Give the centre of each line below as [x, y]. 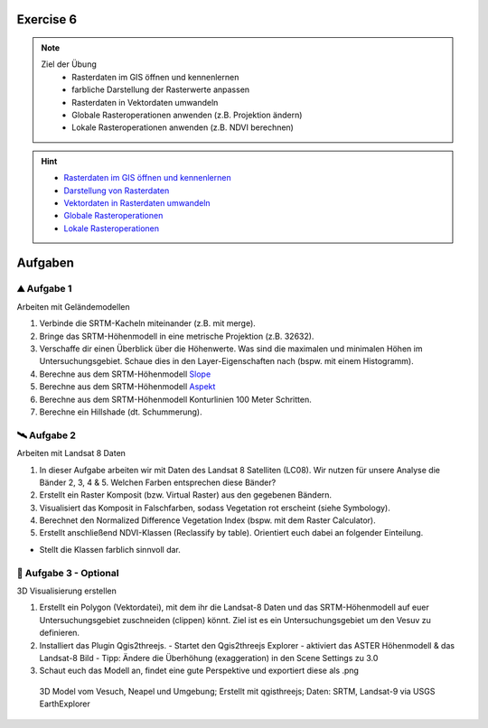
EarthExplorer [65, 704]
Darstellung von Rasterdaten [117, 191]
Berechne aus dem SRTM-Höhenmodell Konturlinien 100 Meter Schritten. [175, 399]
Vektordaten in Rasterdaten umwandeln [137, 202]
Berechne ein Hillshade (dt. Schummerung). [121, 412]
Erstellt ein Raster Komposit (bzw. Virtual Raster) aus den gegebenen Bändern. [186, 495]
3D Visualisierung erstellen [66, 591]
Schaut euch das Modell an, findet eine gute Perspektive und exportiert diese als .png [199, 671]
